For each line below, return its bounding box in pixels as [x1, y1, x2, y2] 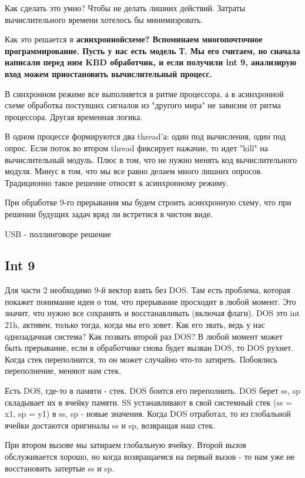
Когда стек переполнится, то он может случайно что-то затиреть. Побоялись [5, 353, 278, 365]
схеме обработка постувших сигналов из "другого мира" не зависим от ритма [5, 99, 281, 111]
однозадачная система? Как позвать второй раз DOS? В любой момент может [5, 330, 283, 342]
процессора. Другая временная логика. [5, 110, 143, 122]
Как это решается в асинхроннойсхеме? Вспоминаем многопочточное [5, 33, 263, 45]
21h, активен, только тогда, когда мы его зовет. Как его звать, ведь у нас [5, 318, 265, 331]
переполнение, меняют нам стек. [5, 364, 122, 377]
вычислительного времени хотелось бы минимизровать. [5, 13, 203, 25]
